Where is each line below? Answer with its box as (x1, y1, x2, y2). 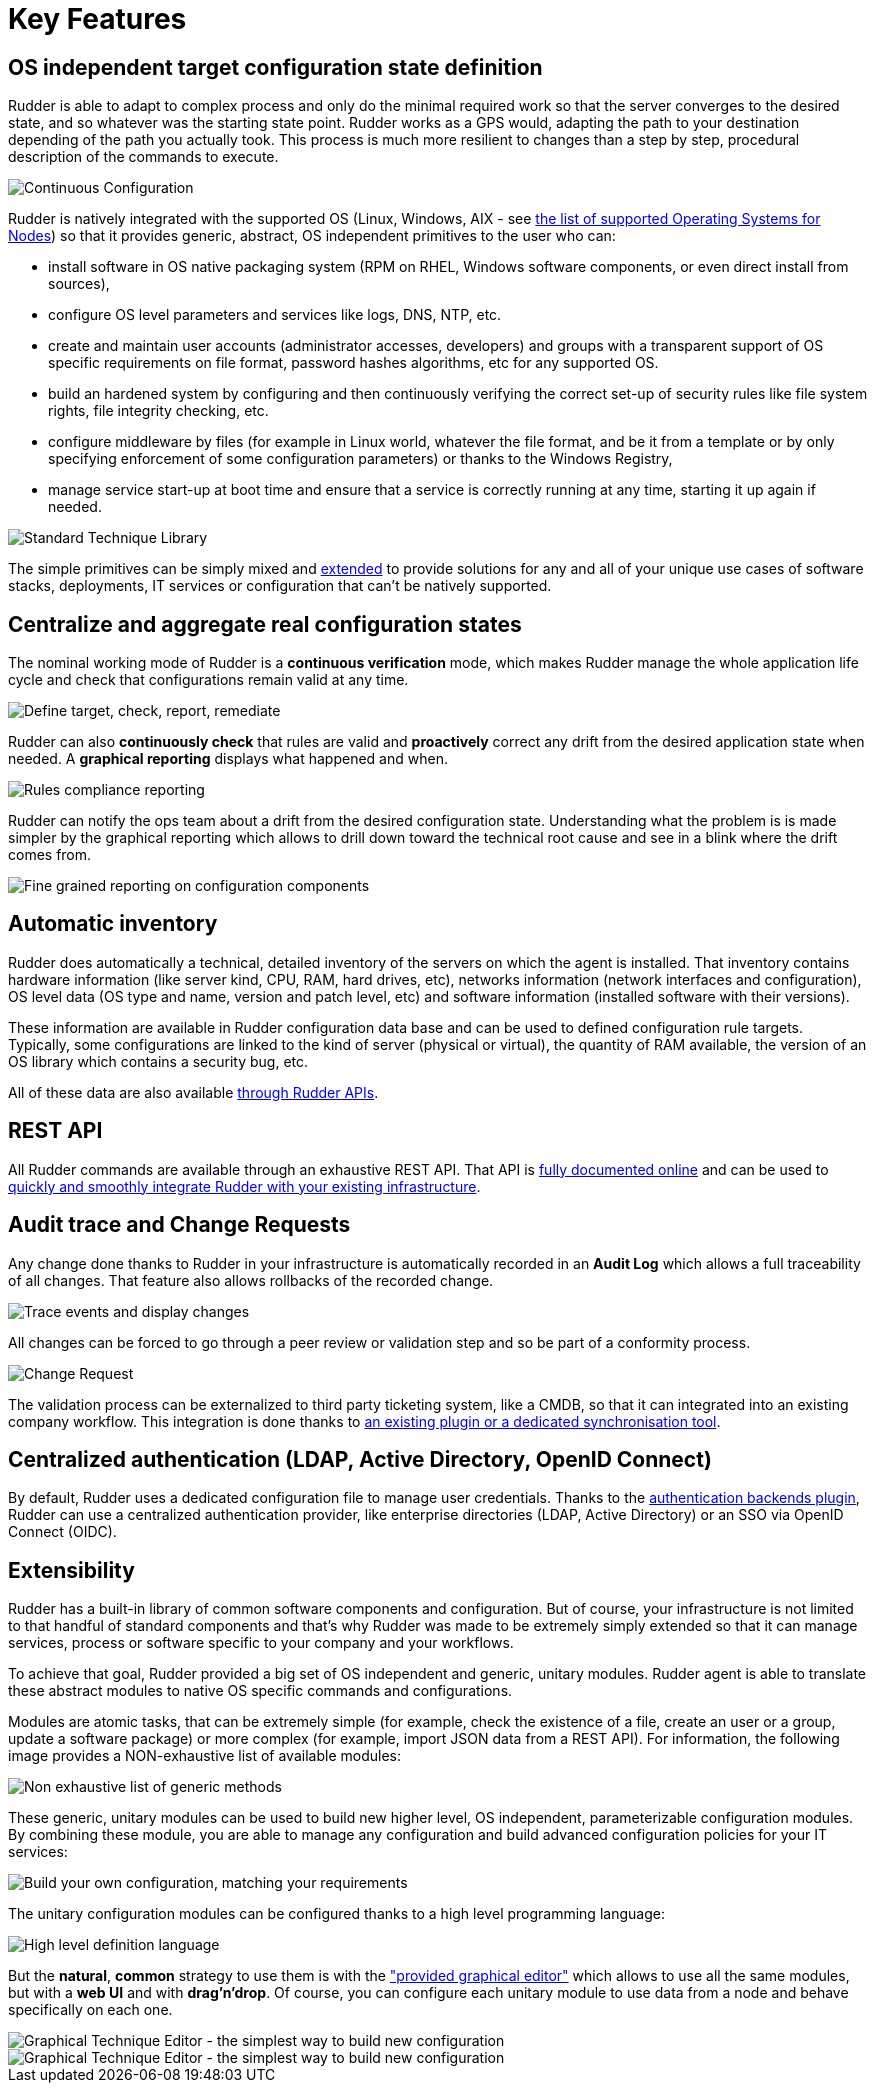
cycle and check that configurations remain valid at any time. (8, 671, 409, 689)
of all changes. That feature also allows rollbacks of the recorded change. (8, 1271, 494, 1289)
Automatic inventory (8, 911, 218, 937)
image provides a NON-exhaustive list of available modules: (8, 1747, 401, 1765)
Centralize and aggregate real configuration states (8, 611, 522, 637)
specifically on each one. (8, 2001, 173, 2019)
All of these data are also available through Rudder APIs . (8, 1083, 379, 1101)
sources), (48, 275, 110, 293)
